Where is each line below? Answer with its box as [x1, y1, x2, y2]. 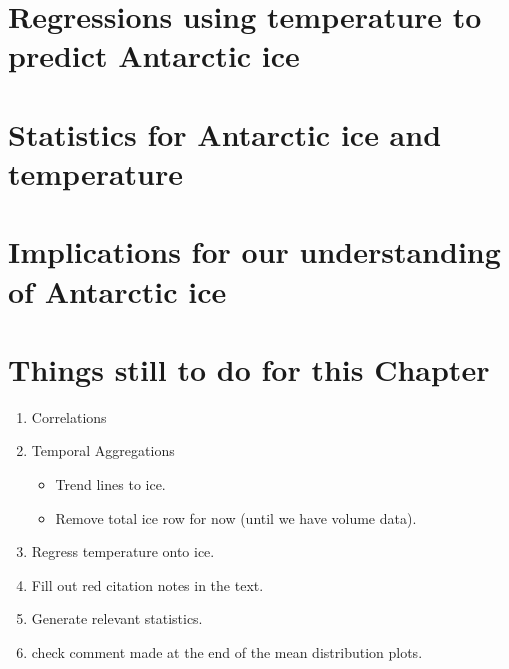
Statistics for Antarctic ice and [8, 113, 442, 154]
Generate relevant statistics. [31, 608, 203, 629]
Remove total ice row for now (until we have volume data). [55, 507, 417, 528]
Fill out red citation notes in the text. [31, 574, 264, 595]
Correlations [31, 406, 107, 427]
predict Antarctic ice [8, 35, 300, 76]
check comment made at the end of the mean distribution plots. [31, 641, 423, 662]
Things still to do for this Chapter [8, 348, 490, 389]
